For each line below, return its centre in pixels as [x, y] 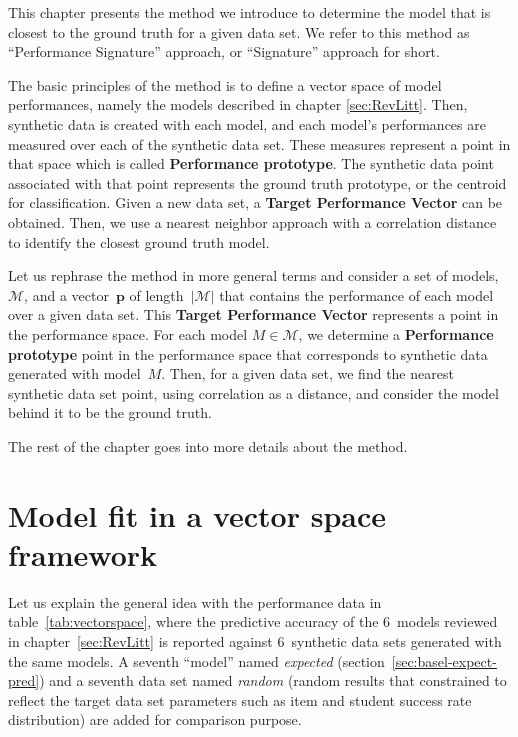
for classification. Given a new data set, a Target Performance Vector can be [255, 202]
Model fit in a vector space [197, 514]
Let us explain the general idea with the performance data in [195, 601]
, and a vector [66, 294]
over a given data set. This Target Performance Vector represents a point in [253, 314]
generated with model [74, 373]
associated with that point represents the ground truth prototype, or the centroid [257, 182]
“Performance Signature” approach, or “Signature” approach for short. [224, 51]
